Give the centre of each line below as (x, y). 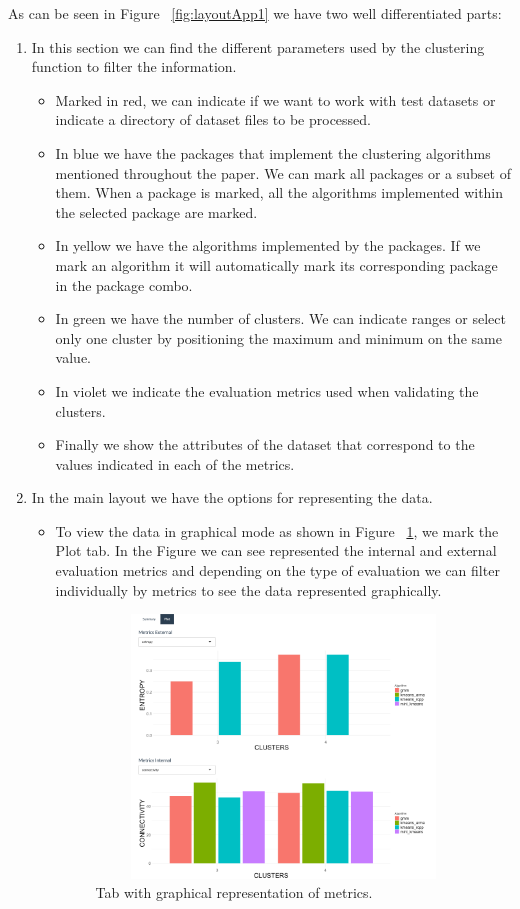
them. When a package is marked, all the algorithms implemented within (279, 192)
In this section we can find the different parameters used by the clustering (258, 46)
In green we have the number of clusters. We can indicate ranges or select (280, 318)
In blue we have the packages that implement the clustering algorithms (273, 152)
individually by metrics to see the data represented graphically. (248, 589)
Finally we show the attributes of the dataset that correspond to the (265, 444)
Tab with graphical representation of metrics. (234, 892)
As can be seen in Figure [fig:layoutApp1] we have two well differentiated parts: (255, 13)
